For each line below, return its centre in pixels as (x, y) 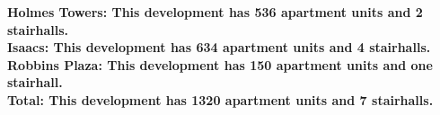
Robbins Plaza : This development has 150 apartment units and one (220, 64)
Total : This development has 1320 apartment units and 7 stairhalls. (220, 99)
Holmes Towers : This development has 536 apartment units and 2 (215, 12)
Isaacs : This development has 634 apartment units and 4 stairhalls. (219, 47)
